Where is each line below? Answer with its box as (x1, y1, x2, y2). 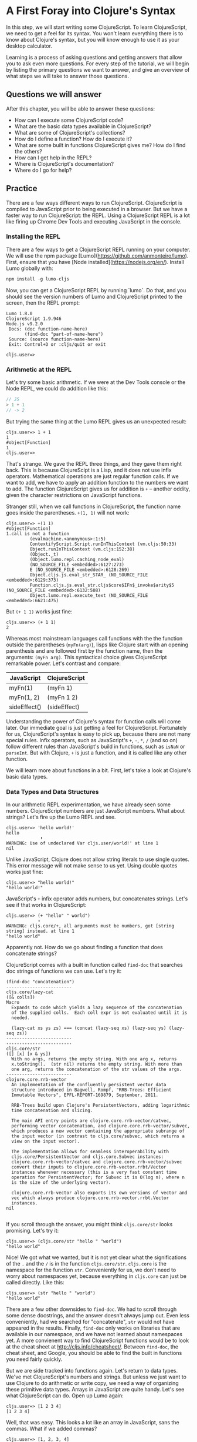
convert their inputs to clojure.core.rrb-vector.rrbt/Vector (11, 1164, 167, 1170)
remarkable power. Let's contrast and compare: (6, 660, 121, 667)
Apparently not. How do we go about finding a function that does (6, 943, 163, 950)
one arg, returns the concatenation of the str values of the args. (11, 1066, 182, 1072)
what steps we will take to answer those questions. (6, 72, 129, 79)
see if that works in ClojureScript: (6, 901, 87, 908)
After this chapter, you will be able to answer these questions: (6, 105, 155, 112)
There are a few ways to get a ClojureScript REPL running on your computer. (6, 246, 191, 253)
